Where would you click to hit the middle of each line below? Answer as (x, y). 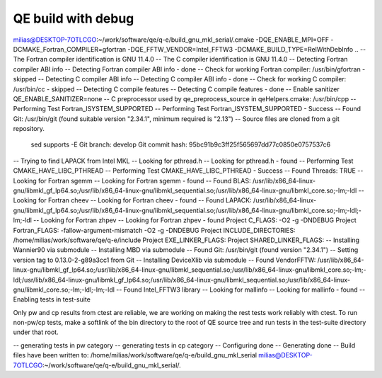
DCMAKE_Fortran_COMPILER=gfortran (70, 49)
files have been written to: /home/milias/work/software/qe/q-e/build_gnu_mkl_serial (135, 355)
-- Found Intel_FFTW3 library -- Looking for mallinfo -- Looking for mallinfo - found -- (241, 290)
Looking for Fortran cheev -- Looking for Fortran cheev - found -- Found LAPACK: (132, 200)
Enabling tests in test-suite (52, 299)
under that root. (36, 332)
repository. (29, 129)
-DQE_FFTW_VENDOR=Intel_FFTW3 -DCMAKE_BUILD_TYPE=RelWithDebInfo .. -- (247, 49)
